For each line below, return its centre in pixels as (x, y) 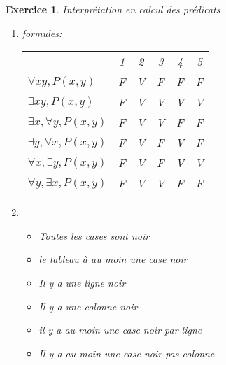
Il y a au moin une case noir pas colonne (127, 353)
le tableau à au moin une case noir (113, 259)
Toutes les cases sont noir (94, 235)
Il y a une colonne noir (88, 306)
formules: (42, 33)
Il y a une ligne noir (82, 282)
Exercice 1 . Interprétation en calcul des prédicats (113, 9)
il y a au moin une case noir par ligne (120, 330)
